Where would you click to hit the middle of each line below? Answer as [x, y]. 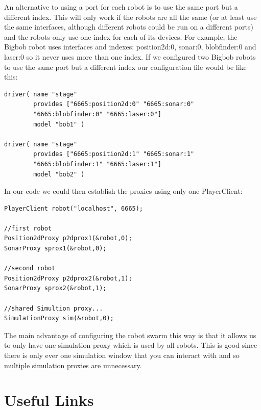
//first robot [28, 228]
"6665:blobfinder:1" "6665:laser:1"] [97, 164]
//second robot [30, 268]
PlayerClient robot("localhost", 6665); [74, 208]
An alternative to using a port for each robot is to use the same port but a [121, 7]
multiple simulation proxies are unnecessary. [73, 365]
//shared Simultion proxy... [54, 308]
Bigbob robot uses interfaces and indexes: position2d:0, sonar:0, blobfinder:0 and [130, 47]
